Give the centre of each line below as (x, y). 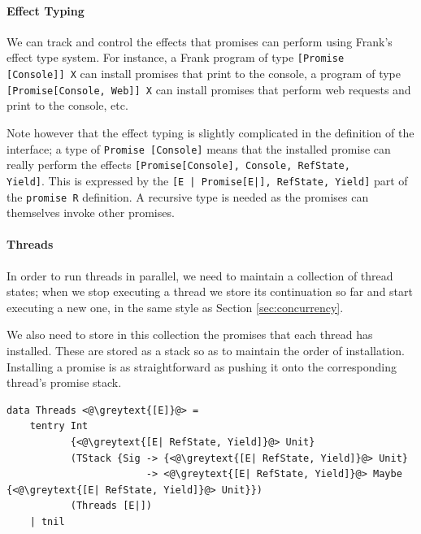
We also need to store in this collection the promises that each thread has (190, 334)
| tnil (47, 521)
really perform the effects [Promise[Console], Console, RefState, (178, 165)
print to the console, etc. (67, 105)
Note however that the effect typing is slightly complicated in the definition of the (210, 132)
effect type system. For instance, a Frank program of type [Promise (176, 57)
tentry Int (59, 426)
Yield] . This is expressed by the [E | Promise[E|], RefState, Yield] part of (207, 180)
